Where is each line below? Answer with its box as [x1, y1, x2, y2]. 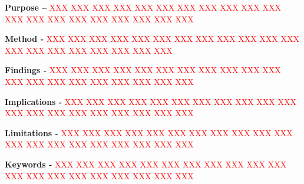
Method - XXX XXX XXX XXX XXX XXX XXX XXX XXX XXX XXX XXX [5, 32, 299, 45]
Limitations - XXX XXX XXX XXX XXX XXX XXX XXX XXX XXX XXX [5, 126, 293, 139]
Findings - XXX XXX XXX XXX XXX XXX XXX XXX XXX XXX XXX [5, 64, 281, 76]
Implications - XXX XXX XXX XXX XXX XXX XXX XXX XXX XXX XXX [5, 95, 296, 107]
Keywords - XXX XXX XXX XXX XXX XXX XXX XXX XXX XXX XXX [5, 157, 287, 170]
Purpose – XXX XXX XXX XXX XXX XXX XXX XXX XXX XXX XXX [5, 1, 281, 13]
